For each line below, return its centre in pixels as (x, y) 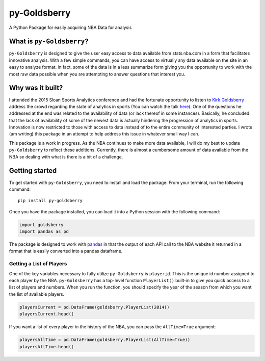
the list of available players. (37, 294)
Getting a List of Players (38, 264)
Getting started (33, 171)
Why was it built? (36, 88)
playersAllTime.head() (47, 347)
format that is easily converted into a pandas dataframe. (66, 251)
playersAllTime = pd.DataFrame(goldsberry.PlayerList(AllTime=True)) (105, 340)
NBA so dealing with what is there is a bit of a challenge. (66, 156)
